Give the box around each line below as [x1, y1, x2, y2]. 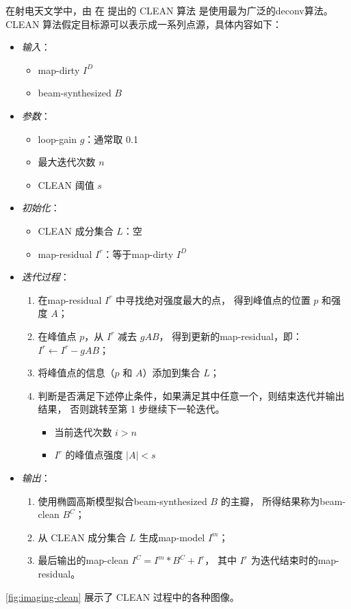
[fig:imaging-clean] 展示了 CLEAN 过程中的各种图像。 [5, 589, 239, 604]
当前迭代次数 [54, 424, 112, 439]
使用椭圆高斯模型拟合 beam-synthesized [38, 493, 207, 508]
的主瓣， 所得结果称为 [220, 493, 320, 508]
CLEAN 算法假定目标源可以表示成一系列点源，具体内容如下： [5, 16, 283, 31]
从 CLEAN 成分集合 [38, 530, 127, 544]
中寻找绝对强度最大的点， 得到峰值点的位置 [115, 292, 311, 307]
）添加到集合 [142, 365, 200, 380]
